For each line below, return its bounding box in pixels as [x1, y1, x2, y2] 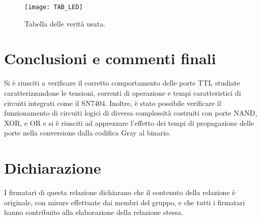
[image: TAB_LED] [24, 4, 83, 11]
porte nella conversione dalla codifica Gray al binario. [4, 127, 171, 138]
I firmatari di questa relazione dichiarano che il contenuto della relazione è [4, 187, 236, 198]
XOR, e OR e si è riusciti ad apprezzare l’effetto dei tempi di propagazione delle [4, 117, 254, 128]
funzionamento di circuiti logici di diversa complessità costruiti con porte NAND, [4, 107, 257, 118]
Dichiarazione [4, 157, 101, 178]
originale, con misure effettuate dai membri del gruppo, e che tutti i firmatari [4, 197, 245, 207]
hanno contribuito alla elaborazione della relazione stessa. [4, 207, 183, 217]
